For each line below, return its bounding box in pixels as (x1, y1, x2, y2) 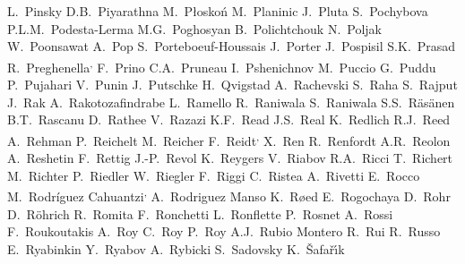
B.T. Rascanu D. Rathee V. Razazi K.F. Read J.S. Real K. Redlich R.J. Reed (7, 110, 451, 129)
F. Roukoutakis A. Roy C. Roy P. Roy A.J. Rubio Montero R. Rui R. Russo (7, 222, 441, 241)
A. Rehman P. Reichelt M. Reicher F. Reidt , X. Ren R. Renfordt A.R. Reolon (7, 128, 451, 149)
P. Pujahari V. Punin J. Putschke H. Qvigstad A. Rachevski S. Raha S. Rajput (7, 75, 458, 94)
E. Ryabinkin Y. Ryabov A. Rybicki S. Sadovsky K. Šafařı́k (7, 239, 345, 258)
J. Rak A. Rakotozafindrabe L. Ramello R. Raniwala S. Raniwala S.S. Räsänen (7, 92, 455, 111)
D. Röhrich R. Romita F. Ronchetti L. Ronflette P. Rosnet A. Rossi (7, 204, 393, 223)
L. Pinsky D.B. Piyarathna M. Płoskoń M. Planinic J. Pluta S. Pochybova (7, 2, 428, 20)
